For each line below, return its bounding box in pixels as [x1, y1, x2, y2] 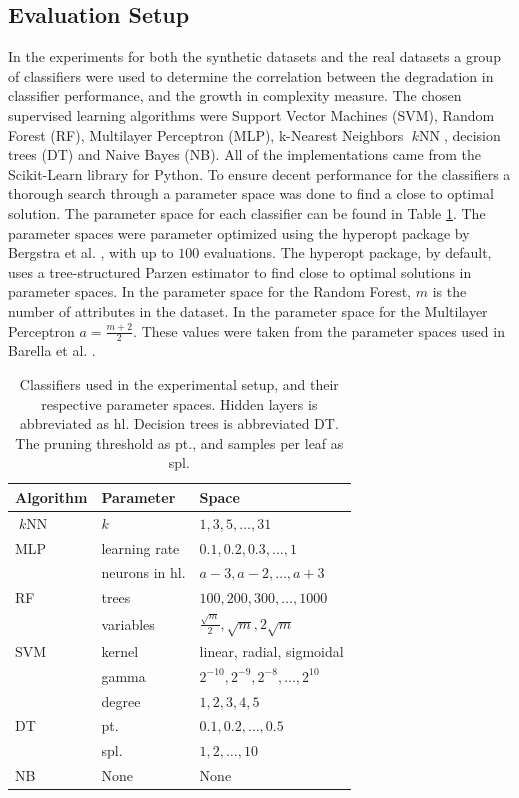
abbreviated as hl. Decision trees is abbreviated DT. [19, 413, 339, 434]
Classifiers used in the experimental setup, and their [19, 373, 339, 394]
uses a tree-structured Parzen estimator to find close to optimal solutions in [8, 261, 472, 282]
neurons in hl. [101, 562, 186, 583]
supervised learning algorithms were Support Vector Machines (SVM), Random [8, 104, 495, 125]
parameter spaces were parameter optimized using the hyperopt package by [8, 222, 470, 243]
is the [432, 281, 467, 302]
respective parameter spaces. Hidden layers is [41, 393, 318, 414]
